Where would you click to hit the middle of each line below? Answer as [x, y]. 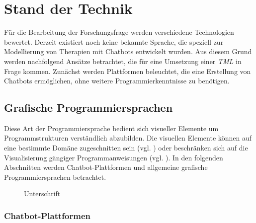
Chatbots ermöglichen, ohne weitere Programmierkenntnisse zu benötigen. [117, 81]
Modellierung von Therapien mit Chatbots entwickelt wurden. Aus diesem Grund [128, 51]
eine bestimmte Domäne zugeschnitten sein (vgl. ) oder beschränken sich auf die [126, 148]
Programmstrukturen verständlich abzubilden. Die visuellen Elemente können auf [128, 138]
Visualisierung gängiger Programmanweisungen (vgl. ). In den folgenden [114, 157]
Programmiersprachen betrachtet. [55, 177]
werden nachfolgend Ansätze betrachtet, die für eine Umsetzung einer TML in [123, 61]
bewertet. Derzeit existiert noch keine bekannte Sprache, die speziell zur [114, 41]
